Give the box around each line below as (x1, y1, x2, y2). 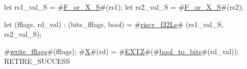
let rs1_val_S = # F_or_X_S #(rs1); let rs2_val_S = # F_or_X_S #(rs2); (4, 2, 244, 12)
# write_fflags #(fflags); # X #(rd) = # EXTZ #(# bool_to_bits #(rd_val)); (4, 45, 239, 56)
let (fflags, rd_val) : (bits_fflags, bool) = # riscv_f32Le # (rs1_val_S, (4, 18, 224, 29)
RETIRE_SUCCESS (4, 56, 70, 66)
